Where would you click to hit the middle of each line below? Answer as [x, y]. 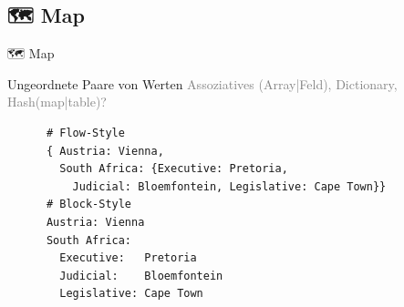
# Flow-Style [85, 133]
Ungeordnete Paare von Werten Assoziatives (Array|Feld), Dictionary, [202, 83]
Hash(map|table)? [57, 102]
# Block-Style [89, 205]
